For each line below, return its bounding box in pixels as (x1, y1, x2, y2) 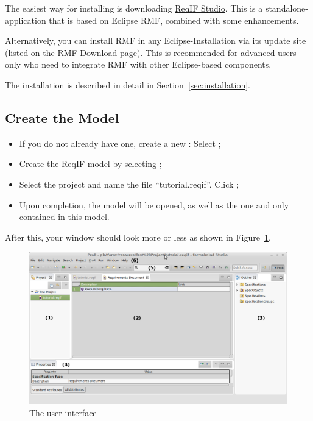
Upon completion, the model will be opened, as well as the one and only (19, 198, 289, 211)
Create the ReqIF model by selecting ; (19, 157, 162, 170)
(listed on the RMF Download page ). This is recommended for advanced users (5, 46, 297, 58)
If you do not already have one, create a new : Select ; (19, 136, 221, 149)
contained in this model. (19, 210, 110, 223)
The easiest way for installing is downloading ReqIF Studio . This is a (5, 2, 263, 14)
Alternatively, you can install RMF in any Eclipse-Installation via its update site (5, 34, 306, 47)
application (5, 13, 46, 26)
